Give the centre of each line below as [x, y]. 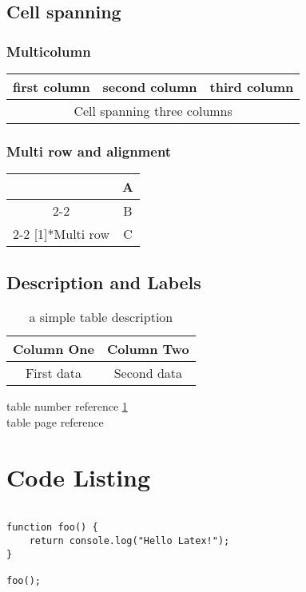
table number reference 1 [67, 406]
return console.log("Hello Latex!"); [129, 541]
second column [150, 87]
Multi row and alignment [89, 151]
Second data [148, 373]
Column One [54, 349]
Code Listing [79, 477]
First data [54, 373]
